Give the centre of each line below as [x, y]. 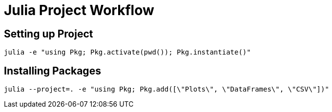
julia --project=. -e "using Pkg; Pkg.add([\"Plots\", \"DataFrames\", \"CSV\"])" [166, 89]
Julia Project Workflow [79, 10]
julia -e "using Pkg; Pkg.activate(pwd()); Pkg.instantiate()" [127, 52]
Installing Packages [52, 71]
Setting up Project [49, 34]
